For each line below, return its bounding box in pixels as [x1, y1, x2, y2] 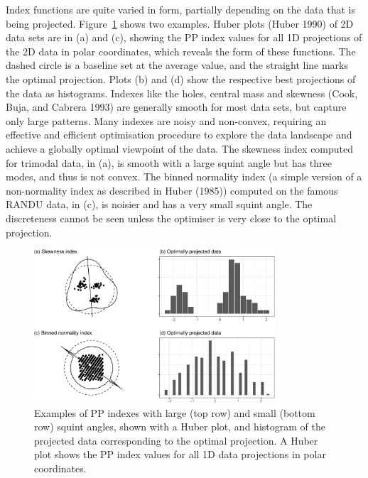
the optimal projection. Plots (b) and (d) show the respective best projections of [6, 71, 356, 86]
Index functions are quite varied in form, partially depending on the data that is [6, 2, 355, 16]
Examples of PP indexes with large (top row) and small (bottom [34, 405, 315, 420]
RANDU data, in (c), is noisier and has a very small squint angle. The [6, 197, 313, 212]
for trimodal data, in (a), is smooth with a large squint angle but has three [6, 155, 332, 170]
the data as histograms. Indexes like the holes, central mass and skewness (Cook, [6, 85, 358, 100]
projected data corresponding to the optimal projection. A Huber [34, 433, 318, 447]
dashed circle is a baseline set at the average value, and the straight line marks [6, 58, 349, 72]
